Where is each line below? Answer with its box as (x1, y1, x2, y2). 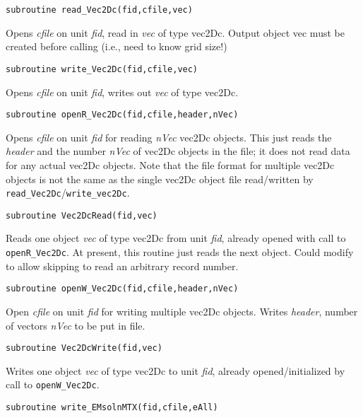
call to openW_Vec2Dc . (6, 377, 100, 392)
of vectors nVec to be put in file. (6, 318, 145, 332)
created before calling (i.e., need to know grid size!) (6, 39, 227, 54)
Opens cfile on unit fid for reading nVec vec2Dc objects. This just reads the (6, 129, 332, 144)
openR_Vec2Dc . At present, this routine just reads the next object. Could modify (6, 245, 354, 260)
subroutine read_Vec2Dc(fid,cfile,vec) (6, 5, 193, 15)
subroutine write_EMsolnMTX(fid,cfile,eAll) (6, 402, 218, 413)
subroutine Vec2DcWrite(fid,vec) (6, 343, 162, 354)
